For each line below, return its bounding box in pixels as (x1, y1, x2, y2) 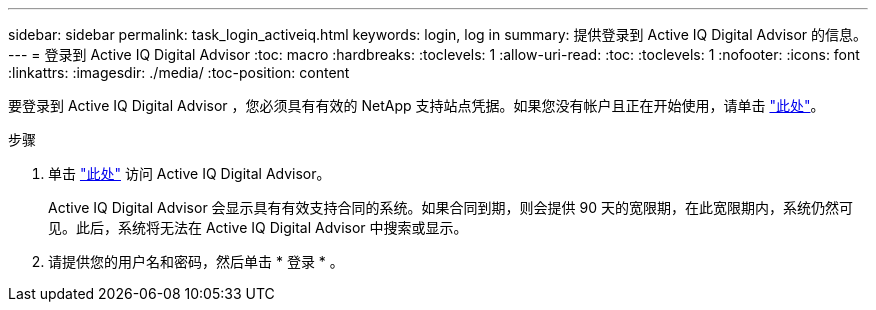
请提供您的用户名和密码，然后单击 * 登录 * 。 (48, 253, 344, 270)
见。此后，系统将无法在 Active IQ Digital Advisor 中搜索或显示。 (48, 219, 468, 236)
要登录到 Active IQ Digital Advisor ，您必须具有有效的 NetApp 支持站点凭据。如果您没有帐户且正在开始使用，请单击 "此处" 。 (8, 97, 825, 114)
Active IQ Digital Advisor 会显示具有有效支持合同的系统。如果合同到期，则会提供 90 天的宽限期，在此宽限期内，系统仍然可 (48, 199, 853, 216)
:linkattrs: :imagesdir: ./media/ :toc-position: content (8, 64, 350, 81)
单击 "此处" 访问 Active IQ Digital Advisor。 (48, 165, 331, 182)
